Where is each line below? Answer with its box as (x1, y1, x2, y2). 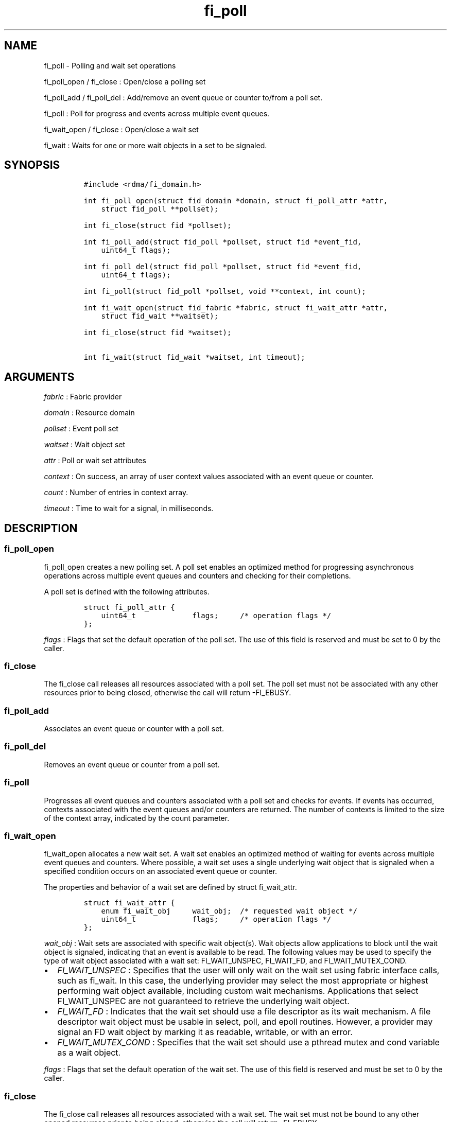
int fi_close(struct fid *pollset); (83, 221, 232, 230)
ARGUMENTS (4, 370, 75, 383)
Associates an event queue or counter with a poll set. (44, 724, 224, 733)
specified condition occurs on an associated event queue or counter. (44, 867, 277, 876)
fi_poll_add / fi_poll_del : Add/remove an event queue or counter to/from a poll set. (44, 93, 323, 102)
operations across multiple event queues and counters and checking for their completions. (44, 571, 351, 580)
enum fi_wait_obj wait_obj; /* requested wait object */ (101, 907, 357, 916)
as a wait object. (57, 1047, 121, 1058)
